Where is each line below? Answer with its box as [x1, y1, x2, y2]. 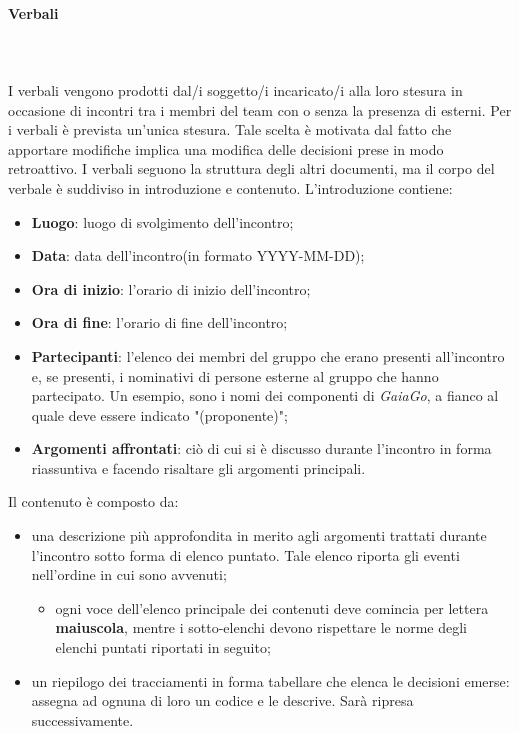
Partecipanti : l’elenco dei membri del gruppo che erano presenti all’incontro [31, 345, 505, 366]
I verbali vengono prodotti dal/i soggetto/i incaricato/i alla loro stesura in [8, 79, 463, 100]
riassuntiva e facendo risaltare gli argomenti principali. [31, 457, 366, 478]
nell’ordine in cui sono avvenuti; [31, 564, 227, 585]
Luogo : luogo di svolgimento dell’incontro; [31, 211, 294, 232]
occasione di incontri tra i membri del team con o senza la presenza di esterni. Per [8, 99, 512, 120]
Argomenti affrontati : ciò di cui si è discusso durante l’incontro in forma [31, 438, 492, 459]
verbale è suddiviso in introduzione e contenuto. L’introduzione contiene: [8, 177, 453, 198]
